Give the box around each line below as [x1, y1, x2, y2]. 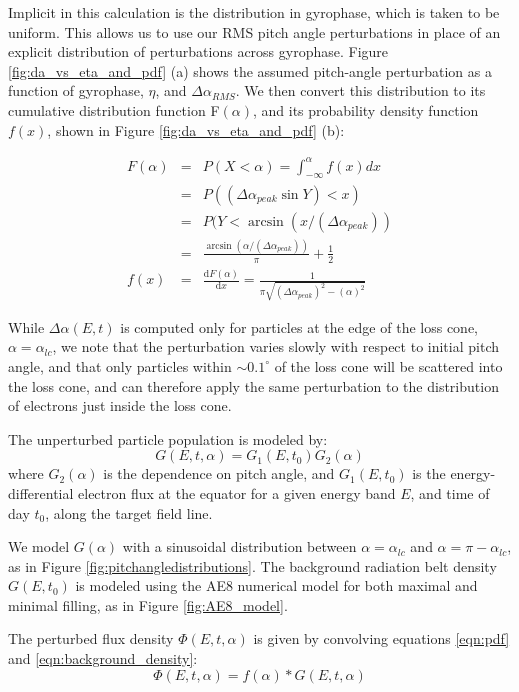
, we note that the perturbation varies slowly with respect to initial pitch [52, 336, 499, 357]
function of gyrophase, [8, 80, 144, 101]
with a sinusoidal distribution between [122, 536, 357, 557]
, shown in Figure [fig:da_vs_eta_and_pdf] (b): [47, 119, 345, 140]
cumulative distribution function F [8, 99, 220, 120]
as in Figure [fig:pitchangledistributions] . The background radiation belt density [8, 555, 497, 576]
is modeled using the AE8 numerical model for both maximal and [75, 575, 478, 596]
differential [8, 482, 74, 503]
